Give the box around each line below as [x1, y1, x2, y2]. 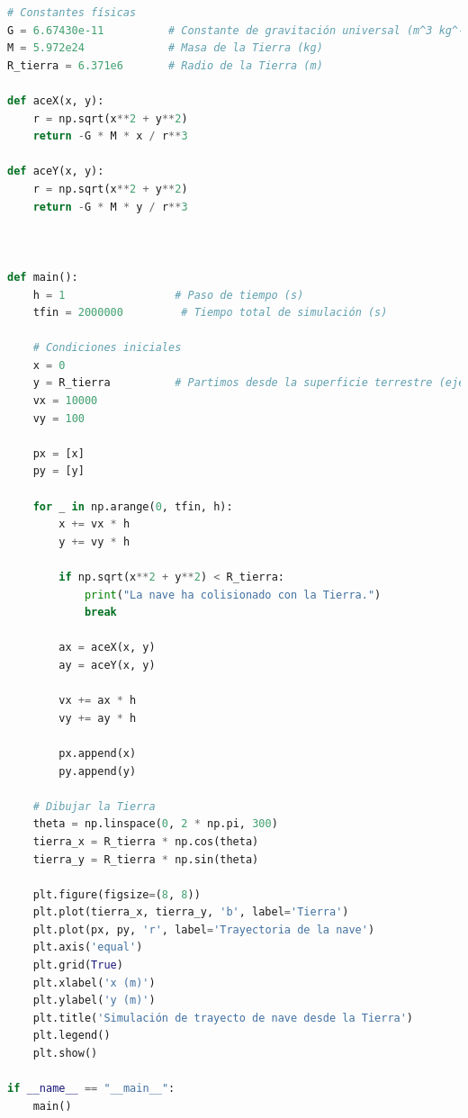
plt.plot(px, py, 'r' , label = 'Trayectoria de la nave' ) [32, 923, 375, 936]
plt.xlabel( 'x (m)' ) [32, 976, 156, 989]
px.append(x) [58, 746, 137, 760]
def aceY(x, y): [7, 165, 104, 178]
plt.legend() [32, 1029, 111, 1042]
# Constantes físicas [7, 6, 137, 19]
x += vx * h [58, 518, 130, 531]
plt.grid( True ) [32, 959, 123, 972]
